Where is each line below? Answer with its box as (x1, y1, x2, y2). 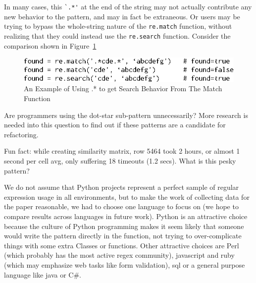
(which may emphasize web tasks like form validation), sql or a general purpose (4, 259, 245, 270)
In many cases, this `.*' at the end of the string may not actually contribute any (4, 1, 252, 11)
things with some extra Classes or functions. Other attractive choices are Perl (4, 240, 239, 250)
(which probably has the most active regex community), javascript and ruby (4, 250, 235, 260)
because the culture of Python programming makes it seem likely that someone (4, 221, 244, 231)
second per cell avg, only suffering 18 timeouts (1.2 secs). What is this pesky (4, 155, 236, 166)
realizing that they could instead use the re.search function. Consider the (4, 30, 231, 41)
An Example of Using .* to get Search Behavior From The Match (24, 83, 222, 94)
